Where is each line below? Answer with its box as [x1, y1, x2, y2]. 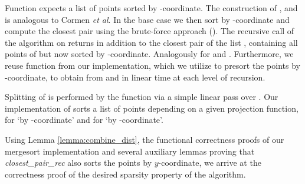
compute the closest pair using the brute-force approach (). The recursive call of [5, 25, 294, 37]
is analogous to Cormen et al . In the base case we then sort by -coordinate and [5, 13, 290, 25]
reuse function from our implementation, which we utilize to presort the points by [5, 59, 300, 71]
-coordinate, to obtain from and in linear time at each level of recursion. [5, 71, 265, 83]
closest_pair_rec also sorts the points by [5, 156, 152, 169]
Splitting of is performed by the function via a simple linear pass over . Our [5, 91, 278, 103]
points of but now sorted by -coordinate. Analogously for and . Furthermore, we [5, 48, 294, 60]
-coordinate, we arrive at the [158, 156, 261, 169]
